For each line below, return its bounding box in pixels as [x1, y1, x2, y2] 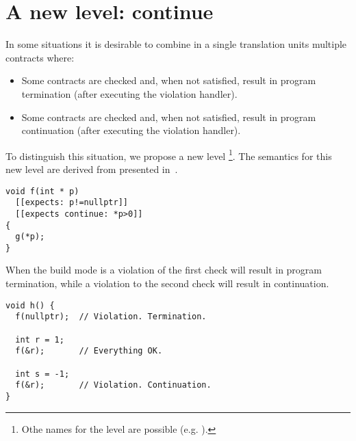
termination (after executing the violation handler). [21, 86, 238, 101]
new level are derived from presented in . [5, 161, 178, 176]
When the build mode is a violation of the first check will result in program [5, 263, 322, 277]
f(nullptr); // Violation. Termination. [15, 312, 207, 322]
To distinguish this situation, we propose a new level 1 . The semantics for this [5, 146, 332, 163]
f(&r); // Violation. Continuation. [15, 380, 212, 390]
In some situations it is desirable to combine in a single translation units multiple [5, 37, 347, 51]
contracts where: [5, 50, 75, 64]
